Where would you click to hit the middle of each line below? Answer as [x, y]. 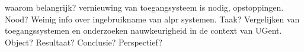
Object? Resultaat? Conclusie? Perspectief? [84, 42]
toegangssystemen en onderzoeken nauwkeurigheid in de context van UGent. [143, 30]
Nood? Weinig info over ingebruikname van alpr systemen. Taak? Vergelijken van [152, 19]
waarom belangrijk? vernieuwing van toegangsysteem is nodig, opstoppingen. [144, 7]
